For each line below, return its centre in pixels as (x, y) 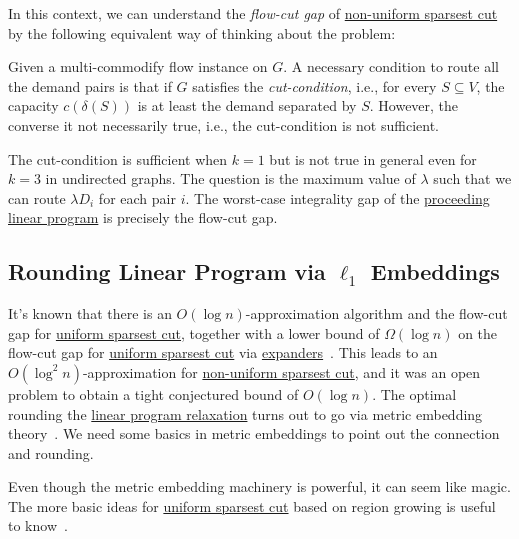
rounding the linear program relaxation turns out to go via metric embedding (245, 413)
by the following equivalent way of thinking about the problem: (202, 32)
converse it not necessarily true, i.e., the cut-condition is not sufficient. (223, 124)
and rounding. (51, 452)
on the (478, 332)
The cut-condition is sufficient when (118, 158)
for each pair (137, 197)
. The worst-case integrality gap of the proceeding (337, 197)
